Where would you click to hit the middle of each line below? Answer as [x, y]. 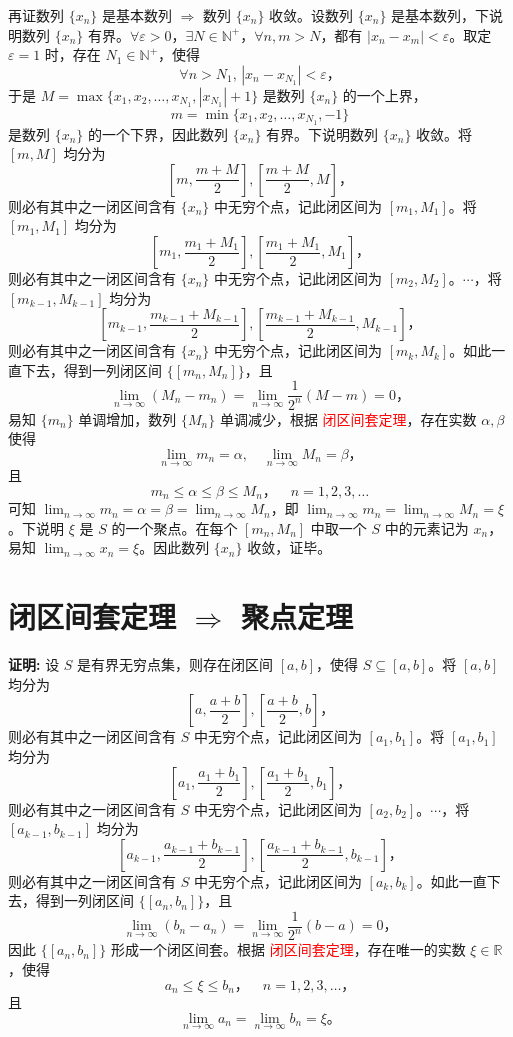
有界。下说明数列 [322, 133]
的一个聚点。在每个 [174, 527]
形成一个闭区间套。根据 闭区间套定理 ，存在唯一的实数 [288, 949]
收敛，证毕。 [289, 547]
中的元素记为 [426, 527]
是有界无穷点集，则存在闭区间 [175, 664]
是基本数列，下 [440, 15]
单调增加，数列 [127, 418]
